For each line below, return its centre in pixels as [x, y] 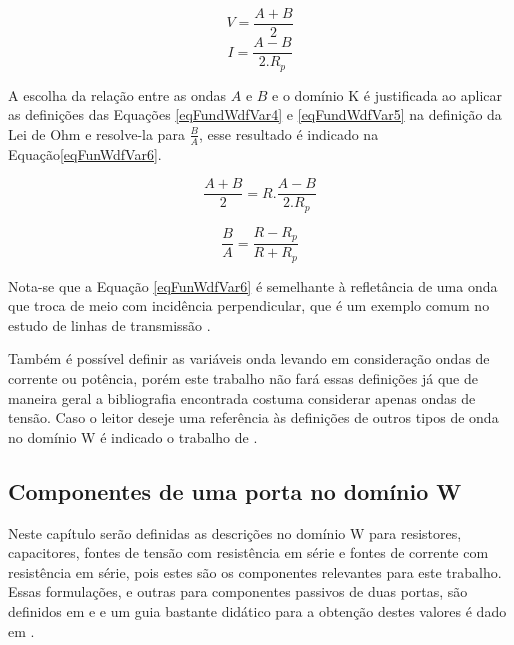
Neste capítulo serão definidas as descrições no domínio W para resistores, [235, 532]
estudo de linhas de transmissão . [109, 324]
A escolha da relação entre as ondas [117, 94]
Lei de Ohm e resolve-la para [96, 133]
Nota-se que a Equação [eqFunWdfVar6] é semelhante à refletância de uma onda [253, 285]
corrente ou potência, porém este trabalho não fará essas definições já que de [243, 378]
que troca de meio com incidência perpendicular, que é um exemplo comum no [249, 305]
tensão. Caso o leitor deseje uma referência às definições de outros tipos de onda [253, 417]
